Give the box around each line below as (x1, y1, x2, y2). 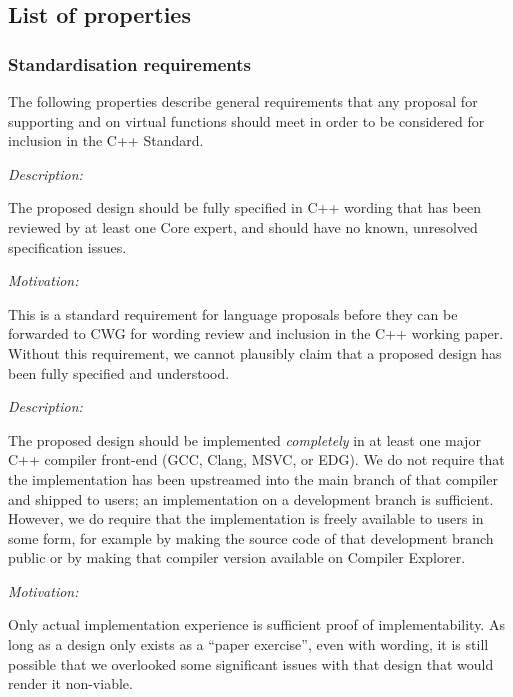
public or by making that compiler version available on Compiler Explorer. (8, 547, 466, 568)
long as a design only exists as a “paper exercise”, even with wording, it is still (8, 634, 489, 655)
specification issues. (8, 236, 127, 257)
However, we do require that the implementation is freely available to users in (8, 508, 484, 529)
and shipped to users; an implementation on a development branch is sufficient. (8, 488, 494, 509)
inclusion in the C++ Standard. (8, 130, 204, 151)
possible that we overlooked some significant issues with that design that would (8, 653, 494, 674)
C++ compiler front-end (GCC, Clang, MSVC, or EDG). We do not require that (8, 449, 505, 470)
